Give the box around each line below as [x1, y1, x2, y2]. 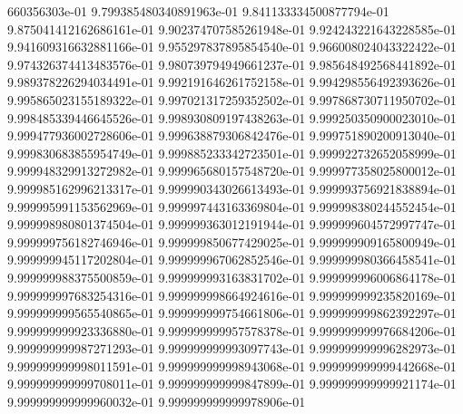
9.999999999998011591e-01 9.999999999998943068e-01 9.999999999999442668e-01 [7, 356, 457, 375]
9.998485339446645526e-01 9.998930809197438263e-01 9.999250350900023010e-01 [7, 108, 457, 127]
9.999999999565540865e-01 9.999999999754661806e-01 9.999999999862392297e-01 [7, 303, 457, 323]
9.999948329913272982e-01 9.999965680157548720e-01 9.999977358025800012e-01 [7, 161, 457, 180]
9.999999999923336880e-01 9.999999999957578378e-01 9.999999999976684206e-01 [7, 321, 457, 340]
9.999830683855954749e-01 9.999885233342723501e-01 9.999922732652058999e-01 [7, 143, 457, 162]
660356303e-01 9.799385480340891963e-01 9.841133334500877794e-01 [7, 2, 389, 20]
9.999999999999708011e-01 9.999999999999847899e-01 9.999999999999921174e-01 [7, 374, 457, 393]
